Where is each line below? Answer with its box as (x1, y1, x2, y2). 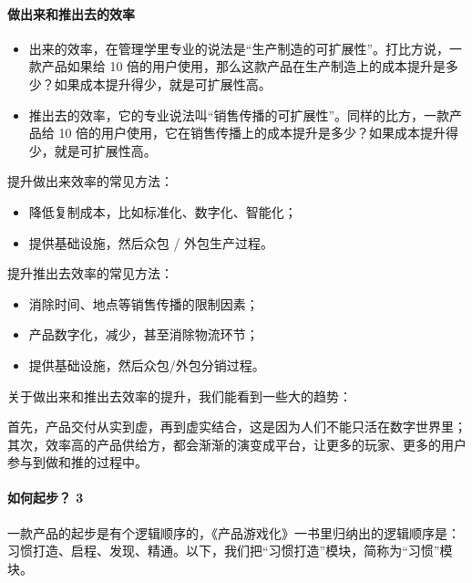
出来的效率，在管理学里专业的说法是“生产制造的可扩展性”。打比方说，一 (28, 38, 463, 57)
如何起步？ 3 (7, 488, 84, 507)
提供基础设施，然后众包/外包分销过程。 (28, 355, 265, 374)
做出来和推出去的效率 (7, 4, 135, 23)
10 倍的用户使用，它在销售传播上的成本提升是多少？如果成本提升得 (58, 123, 459, 142)
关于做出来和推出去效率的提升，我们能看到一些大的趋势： (7, 386, 352, 405)
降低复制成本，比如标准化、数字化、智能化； (28, 202, 297, 221)
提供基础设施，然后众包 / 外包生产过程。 (28, 233, 274, 252)
